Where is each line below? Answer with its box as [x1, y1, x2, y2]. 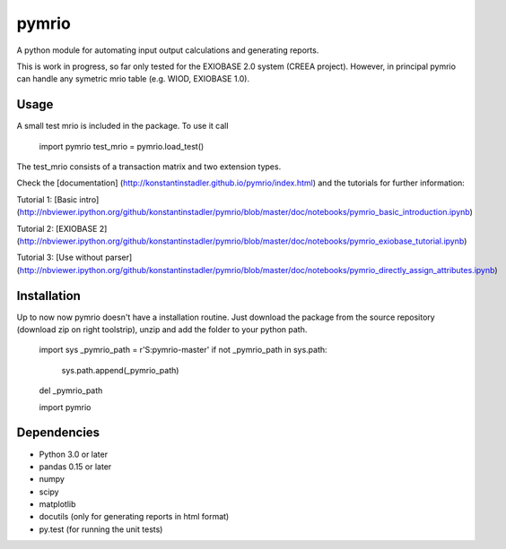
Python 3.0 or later [39, 449, 108, 459]
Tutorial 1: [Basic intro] [16, 193, 100, 205]
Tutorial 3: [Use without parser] [16, 252, 133, 263]
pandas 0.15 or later [39, 461, 112, 472]
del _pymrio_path [39, 385, 103, 396]
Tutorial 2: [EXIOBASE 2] [16, 223, 108, 234]
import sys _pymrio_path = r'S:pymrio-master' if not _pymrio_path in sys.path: [39, 345, 327, 356]
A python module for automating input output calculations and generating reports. [16, 45, 319, 56]
